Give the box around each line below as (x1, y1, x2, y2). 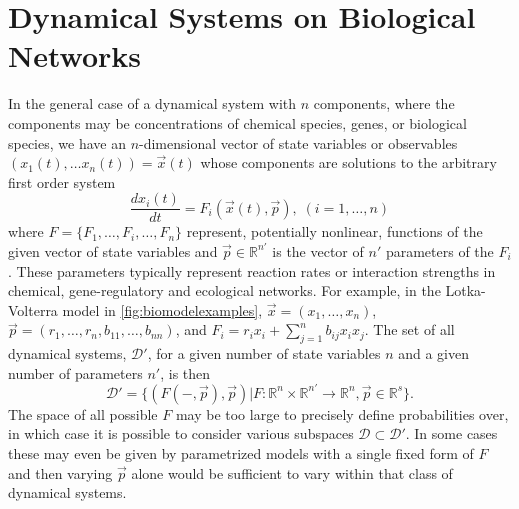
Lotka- (445, 280, 486, 301)
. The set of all (364, 319, 455, 340)
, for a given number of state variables (147, 343, 381, 364)
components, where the (313, 93, 455, 114)
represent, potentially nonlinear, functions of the (186, 221, 483, 242)
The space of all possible (8, 403, 158, 424)
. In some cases (405, 423, 498, 444)
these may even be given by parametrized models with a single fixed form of (8, 442, 474, 463)
